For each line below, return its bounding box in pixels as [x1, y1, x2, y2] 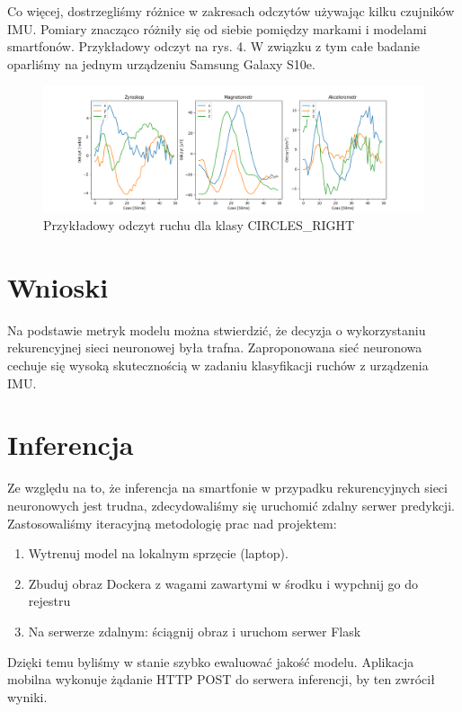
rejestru [28, 592, 71, 610]
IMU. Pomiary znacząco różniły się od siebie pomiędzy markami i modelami [7, 19, 427, 38]
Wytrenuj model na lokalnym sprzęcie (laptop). [28, 544, 289, 563]
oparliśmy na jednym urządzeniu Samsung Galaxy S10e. [7, 54, 315, 73]
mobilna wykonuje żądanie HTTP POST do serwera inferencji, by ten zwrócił [7, 670, 435, 689]
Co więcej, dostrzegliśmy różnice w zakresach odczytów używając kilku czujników [7, 2, 455, 20]
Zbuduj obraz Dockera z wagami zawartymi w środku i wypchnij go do [28, 574, 419, 592]
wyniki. [7, 687, 48, 706]
